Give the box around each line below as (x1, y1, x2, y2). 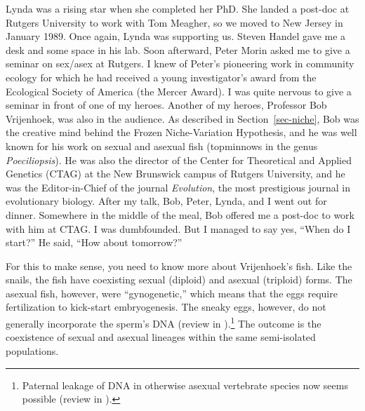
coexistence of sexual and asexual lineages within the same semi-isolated (6, 330, 316, 344)
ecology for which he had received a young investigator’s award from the (6, 69, 317, 84)
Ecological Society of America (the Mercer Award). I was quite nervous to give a (6, 83, 352, 98)
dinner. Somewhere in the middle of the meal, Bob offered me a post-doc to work (6, 207, 354, 222)
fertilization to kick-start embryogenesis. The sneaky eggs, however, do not (6, 299, 326, 314)
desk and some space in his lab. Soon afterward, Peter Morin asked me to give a (6, 42, 350, 57)
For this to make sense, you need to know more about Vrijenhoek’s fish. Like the (6, 258, 352, 273)
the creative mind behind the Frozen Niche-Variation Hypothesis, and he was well (6, 125, 357, 140)
